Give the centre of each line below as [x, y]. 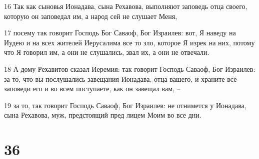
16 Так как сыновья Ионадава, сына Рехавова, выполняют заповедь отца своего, [126, 6]
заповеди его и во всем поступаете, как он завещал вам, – [92, 88]
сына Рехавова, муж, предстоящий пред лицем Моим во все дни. [103, 115]
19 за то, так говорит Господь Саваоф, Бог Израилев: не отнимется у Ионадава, [125, 105]
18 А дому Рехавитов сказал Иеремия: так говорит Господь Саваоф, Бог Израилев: [130, 69]
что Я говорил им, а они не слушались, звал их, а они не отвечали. [107, 52]
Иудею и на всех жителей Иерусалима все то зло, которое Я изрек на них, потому [129, 42]
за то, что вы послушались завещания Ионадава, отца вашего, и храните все [120, 79]
